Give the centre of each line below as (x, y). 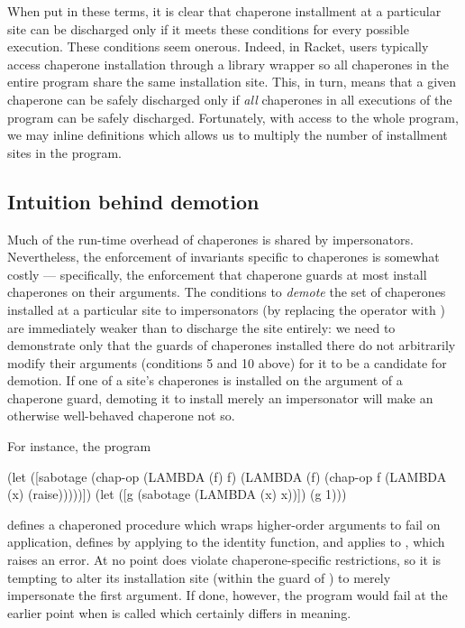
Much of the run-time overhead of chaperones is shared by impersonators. (210, 239)
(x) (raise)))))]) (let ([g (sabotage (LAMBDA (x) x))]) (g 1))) (177, 494)
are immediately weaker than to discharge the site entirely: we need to (201, 327)
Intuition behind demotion (133, 201)
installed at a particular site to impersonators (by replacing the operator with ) (226, 309)
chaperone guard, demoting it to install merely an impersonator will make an (220, 397)
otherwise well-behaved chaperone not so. (121, 416)
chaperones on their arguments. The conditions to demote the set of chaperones (227, 292)
